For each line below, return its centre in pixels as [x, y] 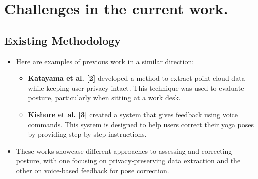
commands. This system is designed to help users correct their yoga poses [141, 124]
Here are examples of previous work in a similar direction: [105, 61]
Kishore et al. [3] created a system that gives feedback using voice [133, 114]
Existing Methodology [63, 40]
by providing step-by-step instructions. [87, 134]
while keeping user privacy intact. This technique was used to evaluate [136, 87]
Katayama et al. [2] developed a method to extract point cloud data [137, 78]
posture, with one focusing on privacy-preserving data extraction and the [128, 161]
